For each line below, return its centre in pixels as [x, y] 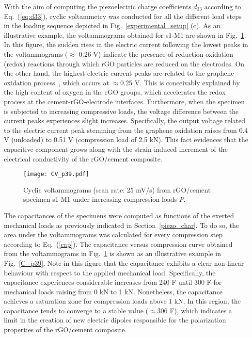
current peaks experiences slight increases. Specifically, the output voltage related [125, 121]
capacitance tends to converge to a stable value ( [76, 310]
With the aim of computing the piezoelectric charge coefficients [98, 6]
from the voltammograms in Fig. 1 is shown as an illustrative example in [112, 253]
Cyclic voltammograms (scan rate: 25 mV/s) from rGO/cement [117, 189]
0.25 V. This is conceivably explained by [180, 82]
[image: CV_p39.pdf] [56, 174]
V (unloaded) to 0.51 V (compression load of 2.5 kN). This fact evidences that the [126, 139]
